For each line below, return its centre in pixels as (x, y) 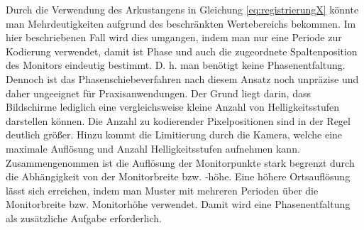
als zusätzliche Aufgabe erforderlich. (84, 218)
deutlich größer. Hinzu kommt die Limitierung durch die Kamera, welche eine (174, 135)
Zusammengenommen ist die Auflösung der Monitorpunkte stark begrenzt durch (180, 162)
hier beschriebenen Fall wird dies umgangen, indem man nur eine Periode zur (174, 37)
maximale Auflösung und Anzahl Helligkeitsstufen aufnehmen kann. (153, 148)
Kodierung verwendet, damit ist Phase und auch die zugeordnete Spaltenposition (182, 51)
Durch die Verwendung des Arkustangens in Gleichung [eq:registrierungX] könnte (182, 9)
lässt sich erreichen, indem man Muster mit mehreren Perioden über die (162, 190)
